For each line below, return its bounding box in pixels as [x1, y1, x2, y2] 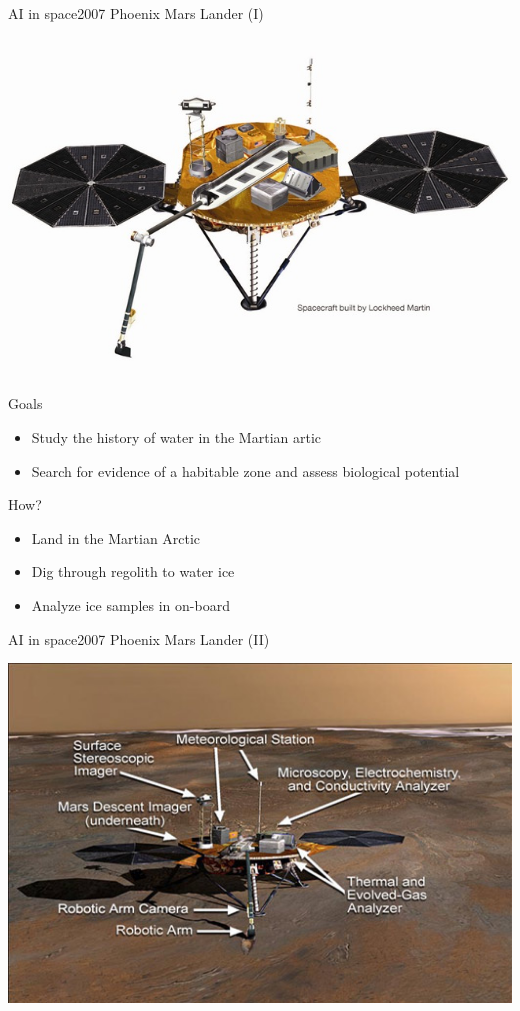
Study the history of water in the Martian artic [31, 427, 322, 448]
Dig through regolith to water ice [31, 561, 235, 582]
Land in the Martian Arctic [31, 527, 201, 548]
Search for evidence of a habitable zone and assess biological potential [31, 460, 460, 481]
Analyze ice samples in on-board [31, 595, 230, 616]
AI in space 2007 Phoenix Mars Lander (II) [8, 628, 270, 649]
